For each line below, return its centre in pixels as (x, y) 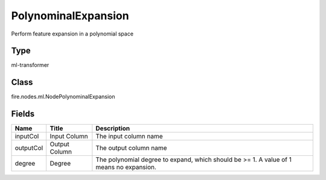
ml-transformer (30, 65)
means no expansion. (126, 167)
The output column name (131, 148)
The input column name (129, 137)
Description (113, 128)
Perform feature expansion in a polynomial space (72, 34)
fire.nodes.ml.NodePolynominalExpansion (63, 97)
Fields (23, 114)
